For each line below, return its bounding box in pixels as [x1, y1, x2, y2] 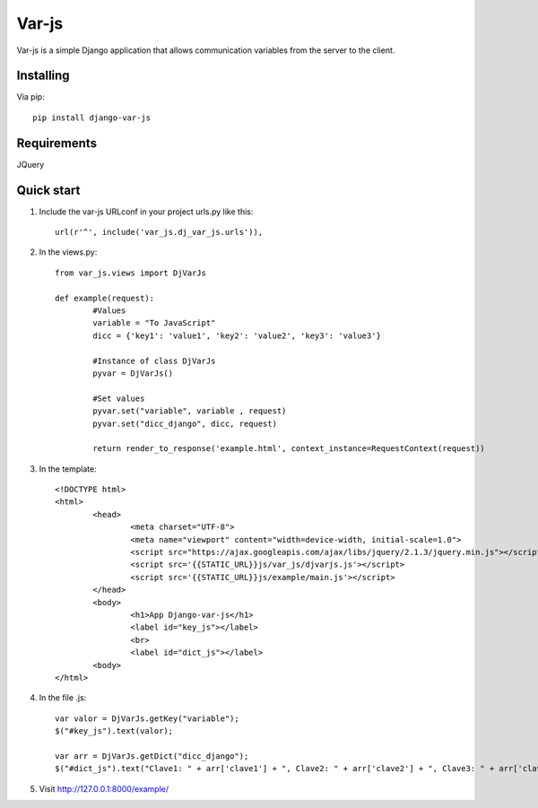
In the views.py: [39, 247, 98, 257]
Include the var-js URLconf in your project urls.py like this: [39, 206, 254, 217]
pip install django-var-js [32, 112, 152, 123]
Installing [16, 68, 71, 83]
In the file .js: [39, 692, 87, 703]
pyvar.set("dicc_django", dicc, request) [92, 418, 278, 429]
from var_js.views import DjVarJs [55, 267, 206, 278]
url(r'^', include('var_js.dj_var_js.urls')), [55, 227, 264, 238]
